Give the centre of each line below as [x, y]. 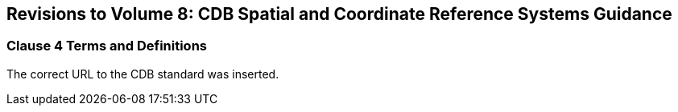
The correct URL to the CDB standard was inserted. [143, 74]
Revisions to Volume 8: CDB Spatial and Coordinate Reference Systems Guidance [339, 14]
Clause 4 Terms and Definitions [107, 46]
